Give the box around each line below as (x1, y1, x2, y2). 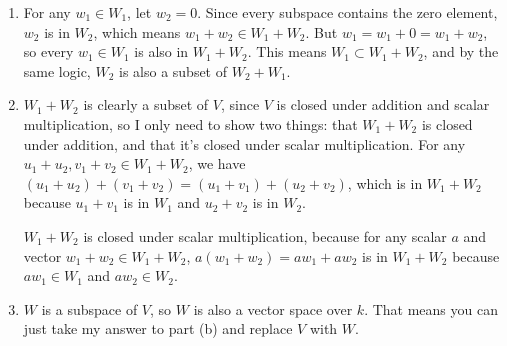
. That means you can (364, 298, 498, 319)
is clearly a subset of (83, 94, 209, 115)
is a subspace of (41, 298, 138, 319)
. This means (247, 41, 327, 62)
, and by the (423, 41, 499, 62)
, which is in (347, 172, 423, 193)
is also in (134, 41, 189, 62)
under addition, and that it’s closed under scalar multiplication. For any (23, 133, 466, 154)
